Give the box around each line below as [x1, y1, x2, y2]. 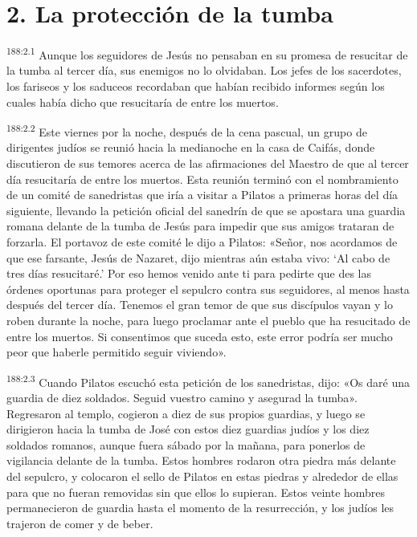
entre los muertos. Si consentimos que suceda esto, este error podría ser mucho [6, 327, 393, 344]
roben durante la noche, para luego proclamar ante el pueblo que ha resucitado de [6, 311, 411, 328]
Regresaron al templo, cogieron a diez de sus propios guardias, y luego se [6, 405, 366, 421]
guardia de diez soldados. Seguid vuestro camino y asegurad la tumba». [6, 389, 358, 405]
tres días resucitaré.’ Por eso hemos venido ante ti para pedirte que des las [6, 265, 371, 282]
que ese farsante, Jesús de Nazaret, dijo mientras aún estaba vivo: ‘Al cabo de [6, 249, 390, 266]
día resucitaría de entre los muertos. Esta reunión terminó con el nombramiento [6, 170, 399, 187]
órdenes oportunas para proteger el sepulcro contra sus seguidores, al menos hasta [6, 280, 410, 297]
